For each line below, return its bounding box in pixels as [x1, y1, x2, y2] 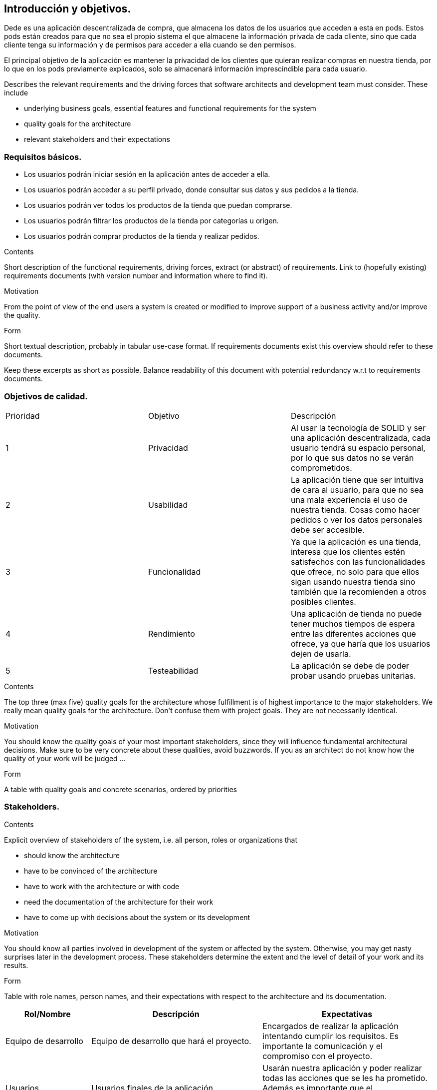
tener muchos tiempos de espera [290, 618, 415, 629]
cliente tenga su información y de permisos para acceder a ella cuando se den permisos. [4, 40, 296, 49]
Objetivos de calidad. [4, 391, 88, 401]
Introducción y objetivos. [4, 2, 131, 15]
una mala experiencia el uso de [290, 494, 408, 505]
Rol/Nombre [24, 1009, 71, 1019]
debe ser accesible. [290, 524, 365, 535]
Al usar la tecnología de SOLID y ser [290, 422, 426, 433]
